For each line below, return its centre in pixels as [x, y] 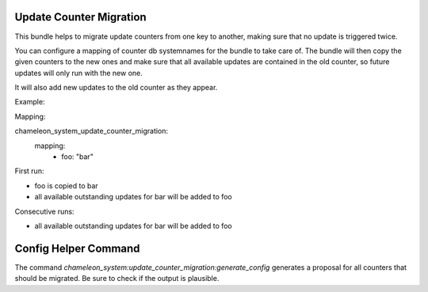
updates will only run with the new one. [78, 73]
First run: [29, 171]
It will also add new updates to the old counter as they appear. [116, 88]
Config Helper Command [77, 248]
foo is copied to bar [66, 185]
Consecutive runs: [44, 211]
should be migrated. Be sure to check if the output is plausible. [117, 279]
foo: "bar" [78, 157]
